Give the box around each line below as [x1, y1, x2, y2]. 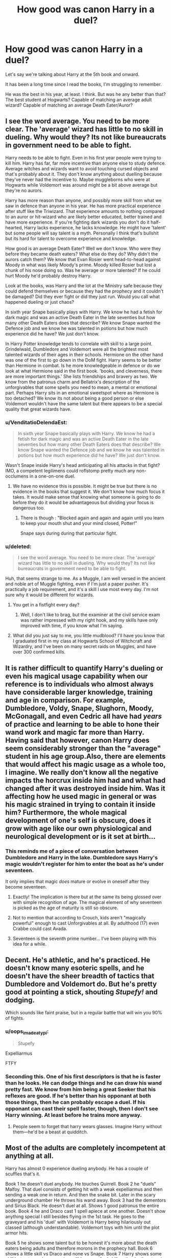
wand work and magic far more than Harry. [5, 728, 144, 737]
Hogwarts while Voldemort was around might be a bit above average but [5, 182, 158, 188]
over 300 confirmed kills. [12, 649, 66, 655]
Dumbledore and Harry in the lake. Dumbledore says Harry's [5, 854, 158, 861]
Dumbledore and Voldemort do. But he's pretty [5, 980, 157, 989]
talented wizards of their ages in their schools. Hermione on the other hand [5, 351, 163, 358]
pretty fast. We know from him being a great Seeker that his [5, 1086, 156, 1093]
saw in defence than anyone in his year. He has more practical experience [5, 203, 161, 209]
